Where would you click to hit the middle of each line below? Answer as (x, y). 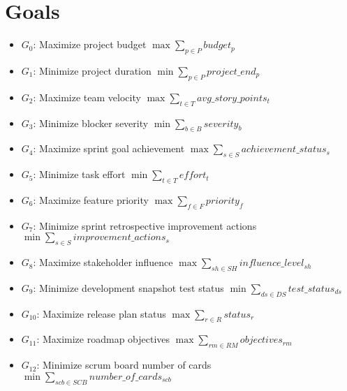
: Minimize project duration (92, 70)
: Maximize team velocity (87, 97)
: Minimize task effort (79, 174)
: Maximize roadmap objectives (103, 339)
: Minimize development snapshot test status (128, 287)
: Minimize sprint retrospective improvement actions (145, 225)
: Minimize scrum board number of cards (124, 365)
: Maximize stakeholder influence (103, 262)
